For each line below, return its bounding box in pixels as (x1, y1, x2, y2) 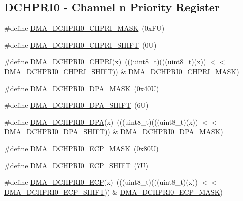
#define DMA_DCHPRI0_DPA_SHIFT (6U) (4, 100, 149, 110)
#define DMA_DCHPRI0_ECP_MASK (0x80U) (4, 143, 159, 153)
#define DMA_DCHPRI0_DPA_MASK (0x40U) (4, 83, 159, 93)
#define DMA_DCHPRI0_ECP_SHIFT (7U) (4, 160, 149, 170)
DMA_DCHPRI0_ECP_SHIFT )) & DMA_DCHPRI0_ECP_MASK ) (4, 186, 223, 197)
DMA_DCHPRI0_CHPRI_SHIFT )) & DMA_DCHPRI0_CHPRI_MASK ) (4, 66, 239, 76)
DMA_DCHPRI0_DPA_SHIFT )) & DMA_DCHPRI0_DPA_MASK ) (4, 126, 223, 137)
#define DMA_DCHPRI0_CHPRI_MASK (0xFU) (4, 23, 165, 33)
